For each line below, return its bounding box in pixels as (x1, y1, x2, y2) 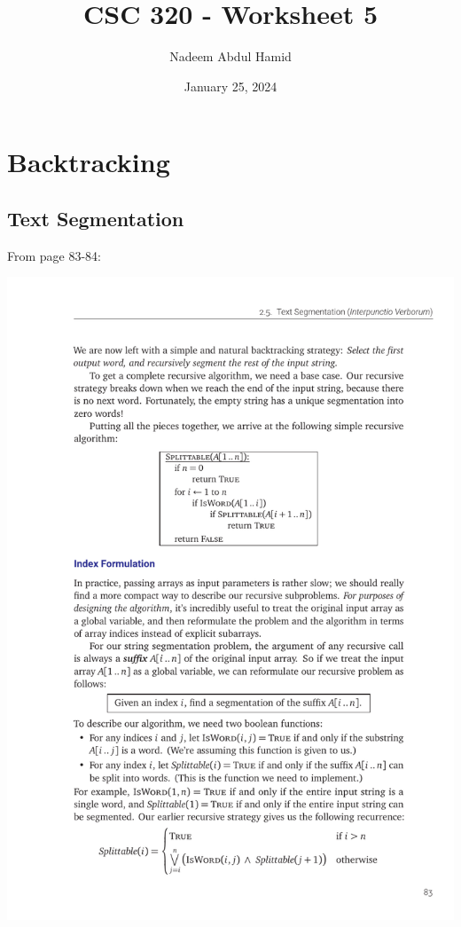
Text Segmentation (7, 204, 184, 232)
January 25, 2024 (184, 76, 277, 95)
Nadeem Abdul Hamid (169, 47, 292, 66)
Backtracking (7, 144, 170, 180)
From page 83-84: (7, 246, 102, 264)
